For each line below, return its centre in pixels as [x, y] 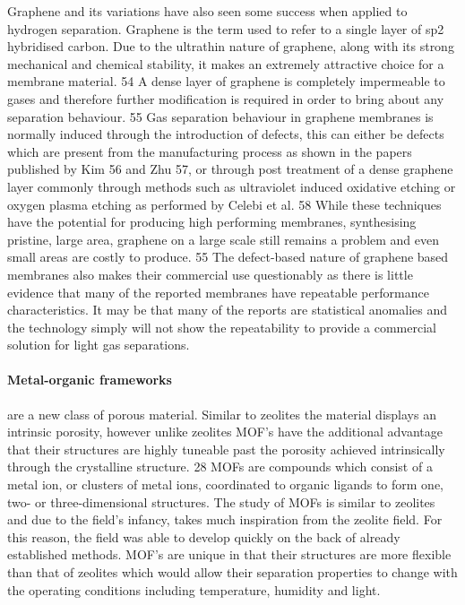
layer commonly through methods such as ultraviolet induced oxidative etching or [232, 186]
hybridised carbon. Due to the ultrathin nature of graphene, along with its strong [231, 46]
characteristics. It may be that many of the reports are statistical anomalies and [228, 310]
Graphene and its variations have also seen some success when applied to [207, 11]
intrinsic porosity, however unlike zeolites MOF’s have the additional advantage [225, 432]
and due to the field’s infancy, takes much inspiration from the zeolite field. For [225, 519]
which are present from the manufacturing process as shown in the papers [210, 151]
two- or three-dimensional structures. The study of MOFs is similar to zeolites [221, 501]
